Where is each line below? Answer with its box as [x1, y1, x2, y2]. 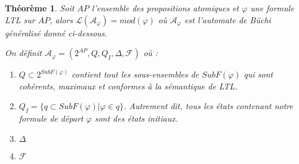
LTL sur [5, 13, 35, 26]
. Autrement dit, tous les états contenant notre [124, 100, 293, 112]
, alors [50, 13, 73, 26]
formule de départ [19, 112, 84, 125]
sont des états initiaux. [94, 112, 178, 125]
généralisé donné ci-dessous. [5, 26, 107, 39]
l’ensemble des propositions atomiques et [91, 2, 239, 14]
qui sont [243, 68, 273, 81]
